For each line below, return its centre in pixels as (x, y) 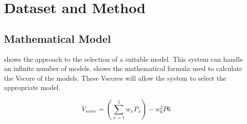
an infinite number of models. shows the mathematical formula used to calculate (123, 68)
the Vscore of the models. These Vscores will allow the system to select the (115, 78)
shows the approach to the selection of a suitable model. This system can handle (123, 59)
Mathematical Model (58, 38)
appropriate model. (32, 87)
